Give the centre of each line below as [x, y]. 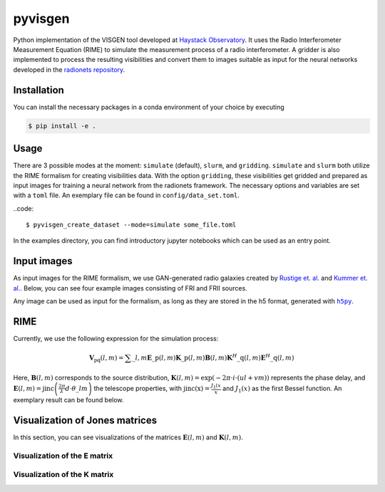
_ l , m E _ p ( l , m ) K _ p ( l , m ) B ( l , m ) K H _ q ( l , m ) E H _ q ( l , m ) [213, 357]
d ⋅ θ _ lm [77, 388]
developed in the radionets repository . [69, 69]
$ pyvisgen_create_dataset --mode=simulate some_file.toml [131, 225]
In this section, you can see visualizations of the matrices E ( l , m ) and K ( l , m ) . [128, 437]
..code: [24, 208]
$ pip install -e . [62, 126]
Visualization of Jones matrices [85, 420]
